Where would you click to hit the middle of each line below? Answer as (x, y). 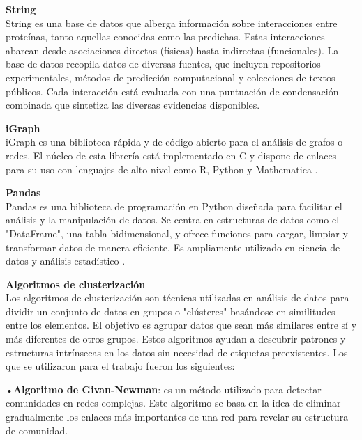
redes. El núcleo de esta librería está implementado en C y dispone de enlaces (171, 155)
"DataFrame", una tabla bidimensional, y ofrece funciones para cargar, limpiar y (177, 233)
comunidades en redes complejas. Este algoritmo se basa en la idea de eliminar (173, 403)
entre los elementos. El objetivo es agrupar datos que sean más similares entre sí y (181, 325)
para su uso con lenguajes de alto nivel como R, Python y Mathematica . (162, 169)
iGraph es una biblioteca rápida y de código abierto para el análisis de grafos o (174, 142)
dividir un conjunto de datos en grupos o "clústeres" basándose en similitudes (171, 311)
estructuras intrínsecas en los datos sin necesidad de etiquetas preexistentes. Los (177, 352)
